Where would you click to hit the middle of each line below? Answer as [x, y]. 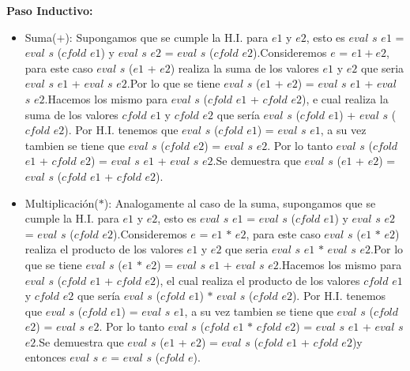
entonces [45, 357]
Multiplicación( [62, 202]
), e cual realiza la [345, 98]
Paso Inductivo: [50, 10]
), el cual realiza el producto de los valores [258, 280]
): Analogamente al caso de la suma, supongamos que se [240, 202]
